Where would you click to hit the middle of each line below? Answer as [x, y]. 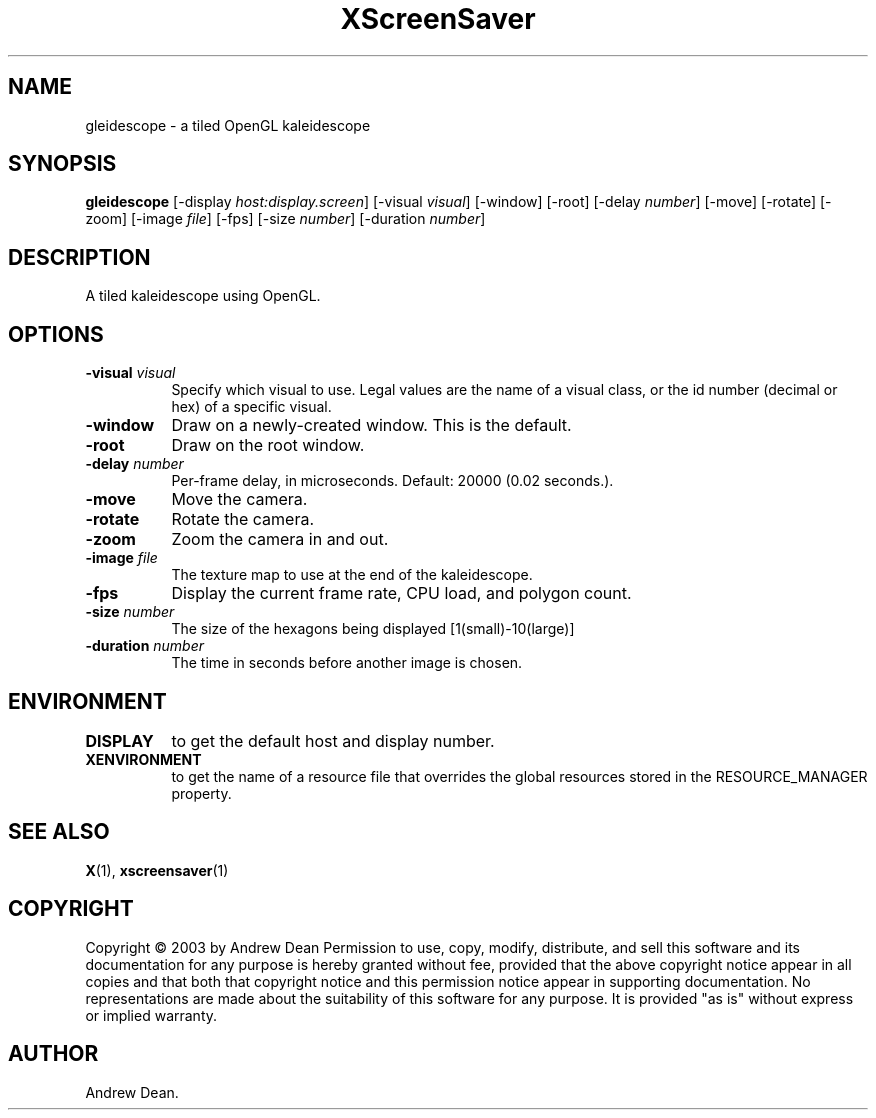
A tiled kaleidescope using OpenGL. [203, 296]
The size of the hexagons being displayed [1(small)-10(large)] [373, 629]
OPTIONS [56, 334]
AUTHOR [53, 1054]
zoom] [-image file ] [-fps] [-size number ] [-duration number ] [285, 219]
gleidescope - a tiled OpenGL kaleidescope [228, 125]
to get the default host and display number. [333, 740]
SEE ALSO [59, 832]
